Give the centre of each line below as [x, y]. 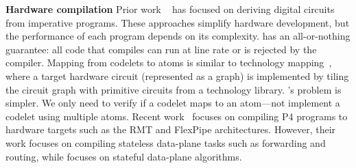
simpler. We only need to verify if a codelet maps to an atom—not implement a [173, 103]
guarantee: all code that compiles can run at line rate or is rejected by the [161, 49]
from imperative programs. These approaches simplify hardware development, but [178, 22]
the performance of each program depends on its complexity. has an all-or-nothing [178, 36]
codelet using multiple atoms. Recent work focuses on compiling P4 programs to [177, 116]
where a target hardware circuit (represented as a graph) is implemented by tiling [177, 75]
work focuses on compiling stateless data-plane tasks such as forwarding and [166, 142]
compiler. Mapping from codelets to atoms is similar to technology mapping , [169, 62]
